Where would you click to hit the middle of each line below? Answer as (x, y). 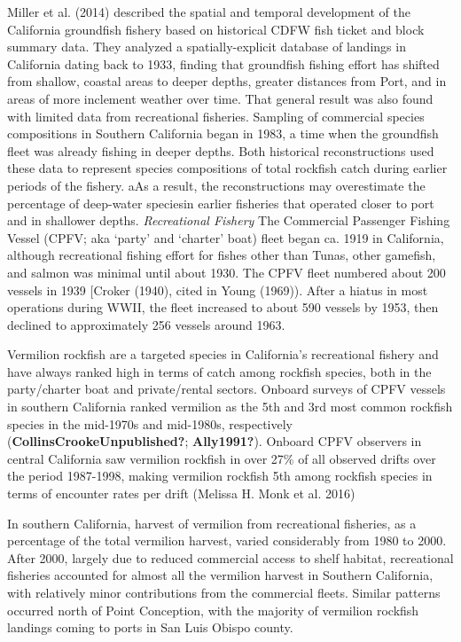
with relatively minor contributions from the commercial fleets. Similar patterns (224, 592)
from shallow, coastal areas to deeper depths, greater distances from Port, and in (227, 81)
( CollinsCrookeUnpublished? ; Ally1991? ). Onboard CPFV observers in (215, 441)
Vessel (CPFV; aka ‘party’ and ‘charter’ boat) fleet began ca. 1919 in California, (226, 237)
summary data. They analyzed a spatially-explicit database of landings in (207, 47)
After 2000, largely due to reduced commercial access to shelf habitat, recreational (230, 557)
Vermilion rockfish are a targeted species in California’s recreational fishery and (223, 354)
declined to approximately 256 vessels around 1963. (146, 324)
